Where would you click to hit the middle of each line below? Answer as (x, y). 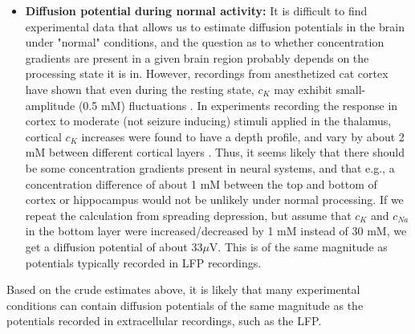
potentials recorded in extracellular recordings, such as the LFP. (164, 321)
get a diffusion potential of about (106, 246)
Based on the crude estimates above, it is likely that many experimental (183, 289)
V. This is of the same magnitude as (298, 246)
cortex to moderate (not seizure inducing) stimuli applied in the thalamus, (208, 121)
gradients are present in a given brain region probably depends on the (197, 57)
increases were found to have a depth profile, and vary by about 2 (243, 136)
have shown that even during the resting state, (140, 89)
